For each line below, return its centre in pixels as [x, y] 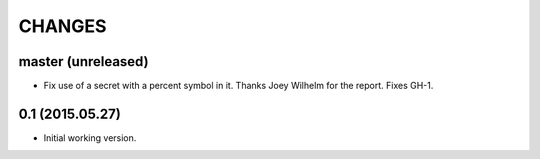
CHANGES [62, 26]
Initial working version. [90, 137]
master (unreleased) [83, 61]
